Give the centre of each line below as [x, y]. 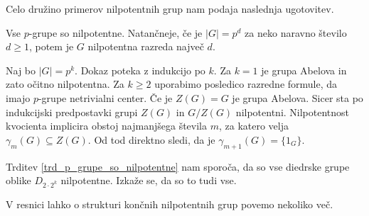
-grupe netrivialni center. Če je [105, 97]
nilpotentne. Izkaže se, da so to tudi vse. [149, 180]
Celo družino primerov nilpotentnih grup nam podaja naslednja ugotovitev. [170, 8]
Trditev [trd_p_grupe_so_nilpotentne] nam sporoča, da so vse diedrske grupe [178, 166]
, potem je [51, 46]
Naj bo [21, 70]
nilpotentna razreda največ [146, 46]
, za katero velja [253, 126]
